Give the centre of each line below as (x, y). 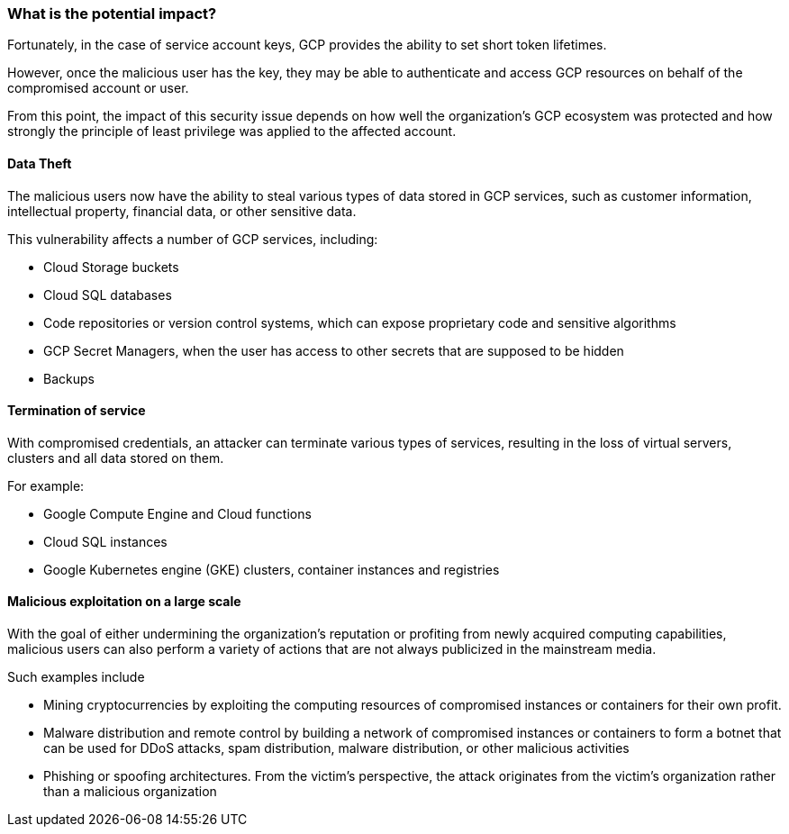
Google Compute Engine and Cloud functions (177, 513)
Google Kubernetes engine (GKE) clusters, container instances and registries (272, 569)
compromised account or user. (98, 88)
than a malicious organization (130, 792)
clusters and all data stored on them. (116, 458)
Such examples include (76, 677)
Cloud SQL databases (108, 295)
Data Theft (40, 163)
